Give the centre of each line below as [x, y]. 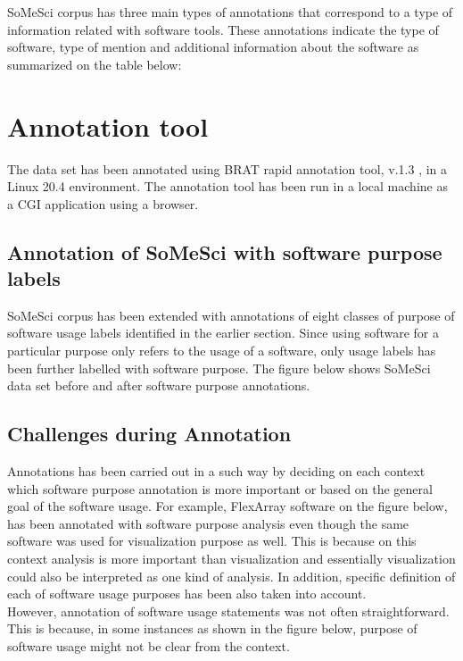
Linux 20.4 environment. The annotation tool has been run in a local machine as [227, 186]
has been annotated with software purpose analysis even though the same [208, 523]
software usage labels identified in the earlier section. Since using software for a [223, 333]
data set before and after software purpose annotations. [159, 385]
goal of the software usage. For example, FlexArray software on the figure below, [227, 506]
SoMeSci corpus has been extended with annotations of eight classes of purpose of [231, 315]
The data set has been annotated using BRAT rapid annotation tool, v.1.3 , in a [227, 168]
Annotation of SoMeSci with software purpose [225, 251]
